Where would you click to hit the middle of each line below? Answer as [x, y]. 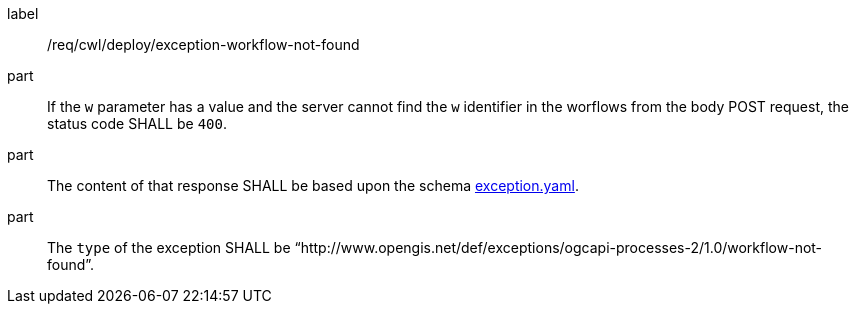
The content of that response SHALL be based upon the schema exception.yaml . [313, 185]
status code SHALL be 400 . [137, 123]
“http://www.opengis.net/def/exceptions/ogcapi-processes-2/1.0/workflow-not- [558, 247]
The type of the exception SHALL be [169, 247]
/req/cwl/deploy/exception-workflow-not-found [203, 44]
